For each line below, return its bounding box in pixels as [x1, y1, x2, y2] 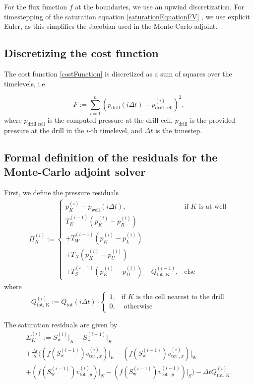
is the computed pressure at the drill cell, [47, 115, 173, 125]
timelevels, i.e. [4, 78, 47, 88]
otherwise [124, 303, 153, 310]
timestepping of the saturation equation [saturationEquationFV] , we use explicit [4, 11, 250, 21]
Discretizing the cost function [4, 45, 159, 61]
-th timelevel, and [88, 125, 142, 135]
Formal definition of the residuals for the [4, 149, 218, 164]
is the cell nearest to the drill [136, 294, 224, 301]
